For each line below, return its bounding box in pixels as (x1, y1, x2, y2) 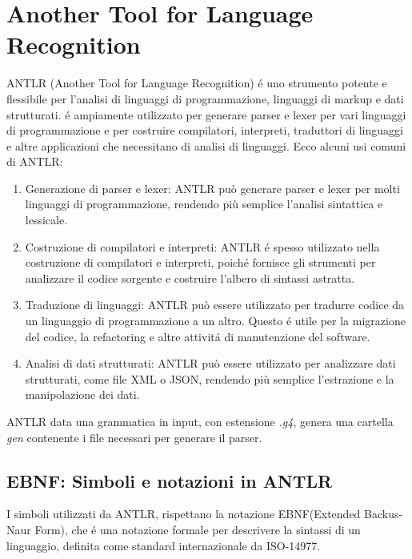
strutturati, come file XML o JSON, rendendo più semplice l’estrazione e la (25, 370, 394, 387)
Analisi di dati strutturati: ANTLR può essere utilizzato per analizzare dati (25, 355, 396, 372)
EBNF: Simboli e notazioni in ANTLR (6, 468, 333, 493)
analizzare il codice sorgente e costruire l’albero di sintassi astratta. (25, 269, 355, 286)
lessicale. (25, 211, 68, 228)
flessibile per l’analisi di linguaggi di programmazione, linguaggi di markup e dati (6, 90, 404, 107)
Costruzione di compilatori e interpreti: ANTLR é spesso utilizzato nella (25, 238, 380, 255)
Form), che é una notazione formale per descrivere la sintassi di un (34, 521, 361, 537)
